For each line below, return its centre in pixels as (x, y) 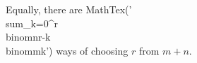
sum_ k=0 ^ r (32, 23)
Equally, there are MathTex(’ (69, 9)
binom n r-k (28, 37)
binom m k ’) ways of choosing (67, 50)
